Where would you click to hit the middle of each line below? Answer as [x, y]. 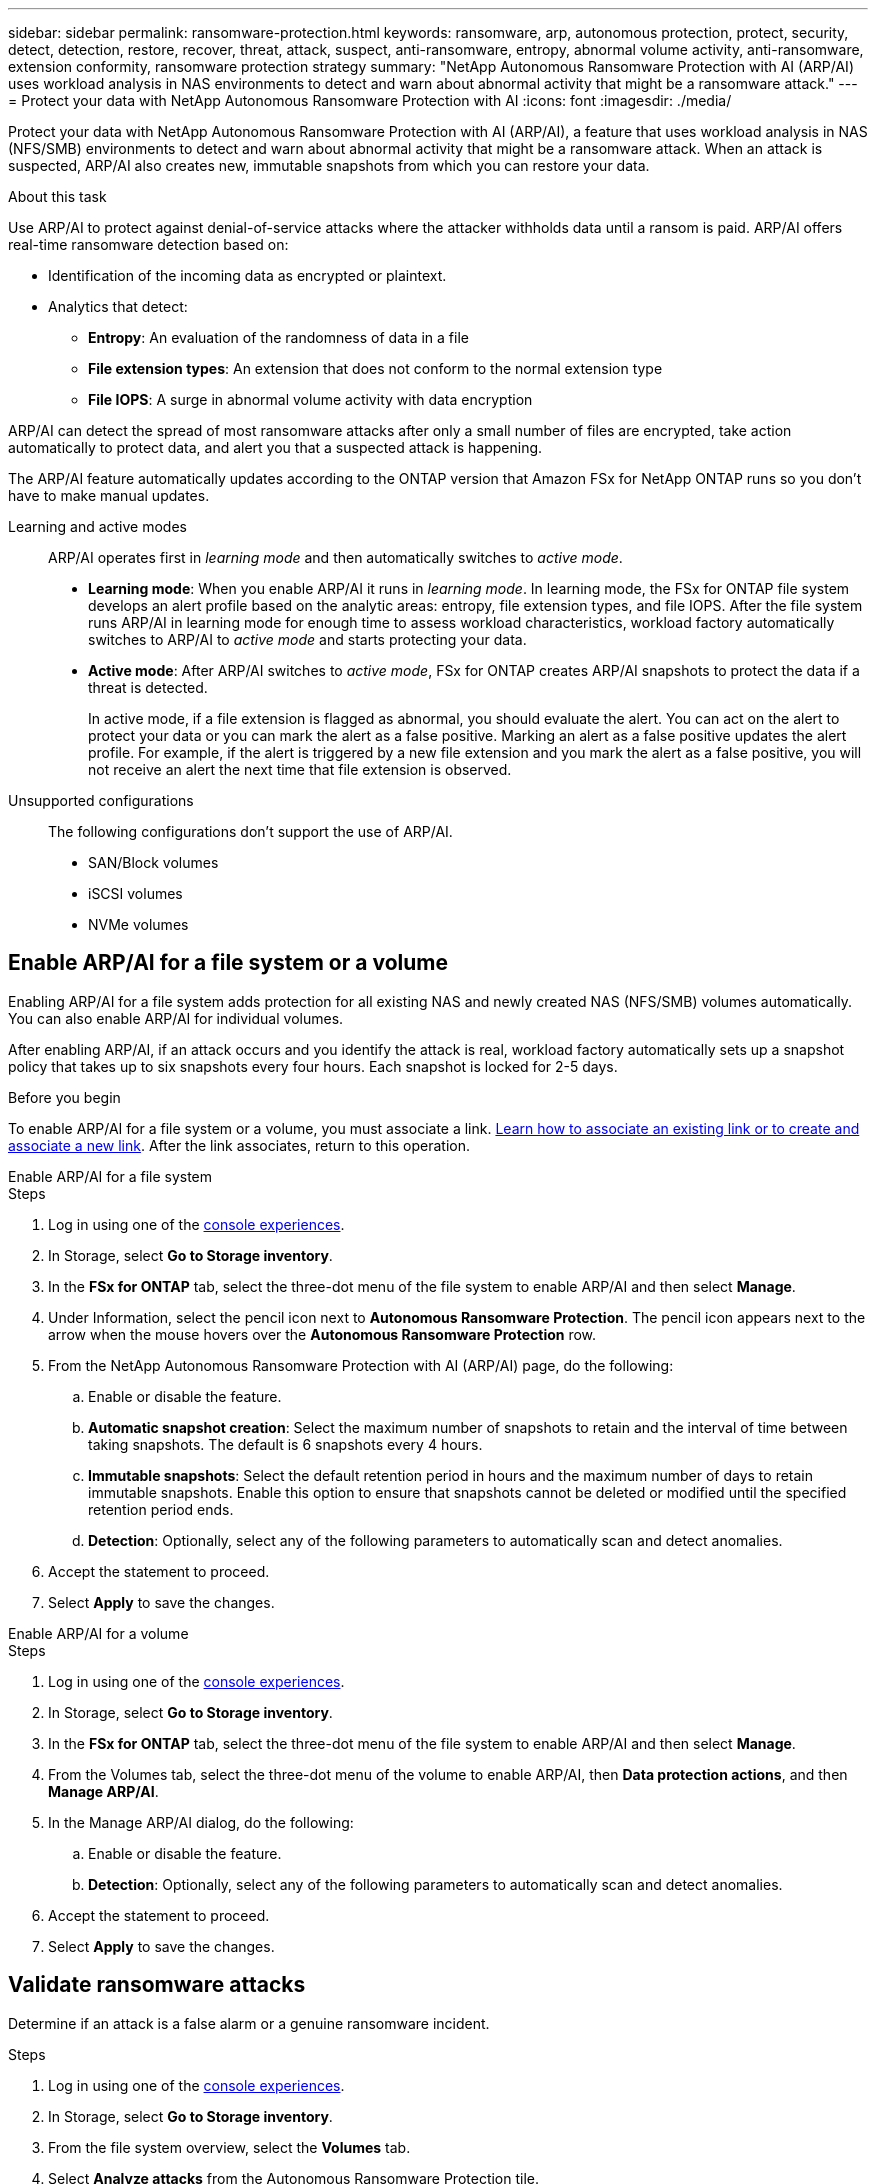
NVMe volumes [138, 924]
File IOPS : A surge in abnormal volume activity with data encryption [310, 399]
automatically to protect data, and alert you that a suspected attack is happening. [275, 447]
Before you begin [64, 1097]
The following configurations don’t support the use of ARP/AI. [250, 831]
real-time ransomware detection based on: [148, 244]
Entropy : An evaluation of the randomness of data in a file [278, 337]
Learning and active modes [97, 526]
